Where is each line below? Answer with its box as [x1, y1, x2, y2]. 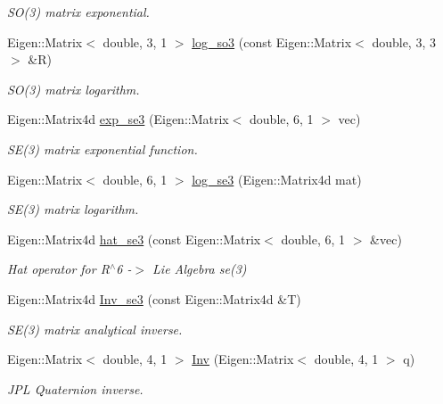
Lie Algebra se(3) [152, 260, 247, 278]
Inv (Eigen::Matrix [192, 350, 294, 368]
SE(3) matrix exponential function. [7, 139, 198, 158]
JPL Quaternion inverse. [7, 379, 144, 398]
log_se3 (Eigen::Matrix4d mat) [192, 169, 362, 188]
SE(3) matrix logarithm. [7, 200, 139, 218]
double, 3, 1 [103, 32, 168, 51]
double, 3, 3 [372, 32, 436, 51]
